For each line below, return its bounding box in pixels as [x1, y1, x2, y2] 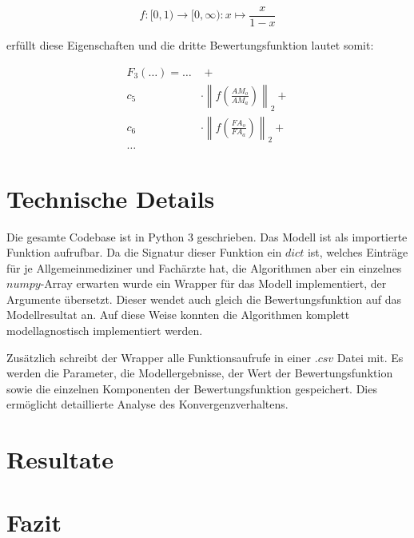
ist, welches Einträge [307, 244, 408, 261]
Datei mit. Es [336, 349, 404, 365]
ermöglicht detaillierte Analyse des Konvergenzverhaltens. [6, 396, 289, 412]
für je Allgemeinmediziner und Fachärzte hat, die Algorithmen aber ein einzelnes [6, 259, 402, 276]
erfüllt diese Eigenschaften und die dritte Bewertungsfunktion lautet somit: [6, 37, 374, 54]
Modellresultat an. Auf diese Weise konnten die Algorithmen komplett [6, 306, 350, 323]
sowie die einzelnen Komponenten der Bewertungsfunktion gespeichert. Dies [6, 380, 377, 397]
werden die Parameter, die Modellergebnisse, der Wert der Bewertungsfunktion [6, 365, 393, 381]
